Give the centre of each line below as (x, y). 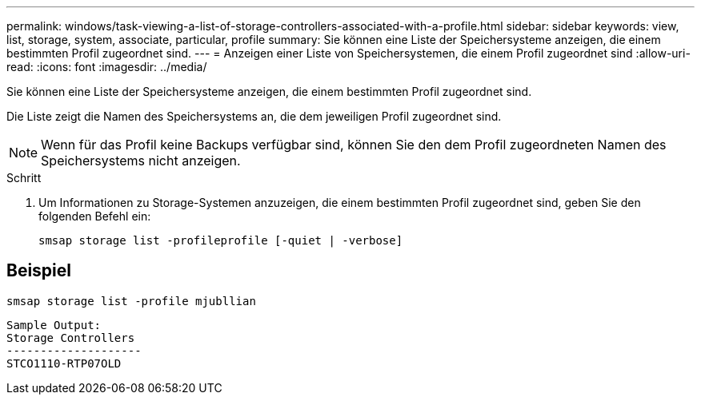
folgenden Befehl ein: (95, 216)
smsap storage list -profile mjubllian (131, 301)
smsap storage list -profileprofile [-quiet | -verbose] (221, 240)
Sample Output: (54, 325)
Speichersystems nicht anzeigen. (141, 161)
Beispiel (39, 271)
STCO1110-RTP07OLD (64, 363)
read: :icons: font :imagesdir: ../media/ (107, 67)
